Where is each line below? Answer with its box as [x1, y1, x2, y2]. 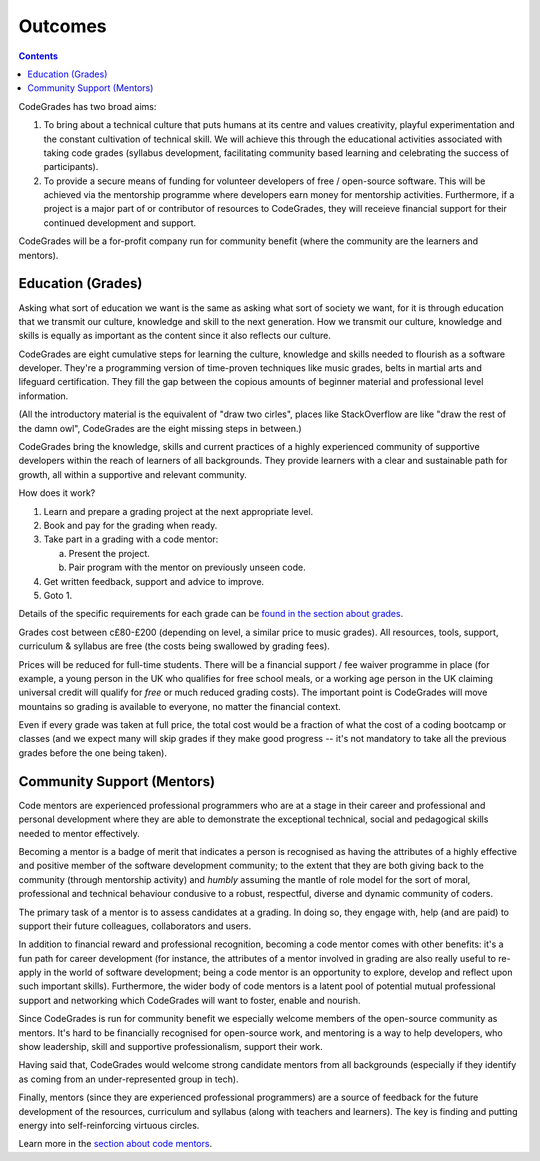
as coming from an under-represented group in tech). [18, 1073, 239, 1085]
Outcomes [18, 15, 107, 37]
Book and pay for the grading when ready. [43, 520, 218, 531]
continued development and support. [43, 216, 197, 229]
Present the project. [68, 547, 150, 559]
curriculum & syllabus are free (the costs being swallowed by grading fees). [18, 640, 330, 652]
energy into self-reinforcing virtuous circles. [18, 1119, 200, 1131]
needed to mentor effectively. [18, 827, 140, 839]
